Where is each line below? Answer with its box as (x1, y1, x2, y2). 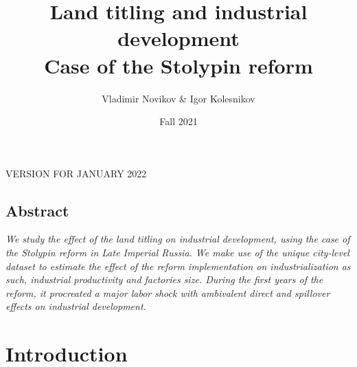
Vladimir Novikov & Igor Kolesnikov (102, 91, 255, 105)
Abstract (5, 199, 69, 221)
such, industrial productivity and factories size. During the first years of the (5, 272, 323, 287)
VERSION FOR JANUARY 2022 (5, 166, 147, 180)
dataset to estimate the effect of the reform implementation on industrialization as (5, 258, 351, 273)
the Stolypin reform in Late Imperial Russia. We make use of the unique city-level (5, 245, 349, 260)
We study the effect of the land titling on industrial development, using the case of (5, 232, 350, 246)
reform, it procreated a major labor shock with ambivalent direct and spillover (5, 285, 330, 300)
